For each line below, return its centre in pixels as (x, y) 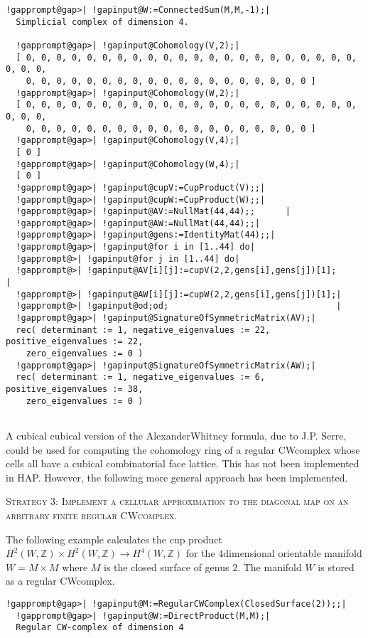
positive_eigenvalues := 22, (75, 342)
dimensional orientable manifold (293, 553)
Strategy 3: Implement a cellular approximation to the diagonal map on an (177, 501)
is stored (336, 567)
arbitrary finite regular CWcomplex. (92, 515)
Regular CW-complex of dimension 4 (100, 628)
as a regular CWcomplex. (60, 581)
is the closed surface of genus (167, 567)
